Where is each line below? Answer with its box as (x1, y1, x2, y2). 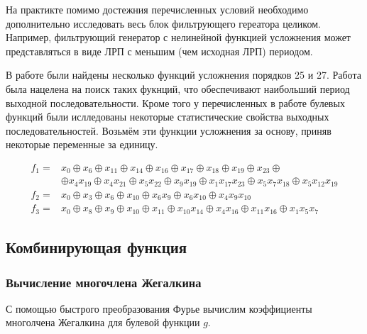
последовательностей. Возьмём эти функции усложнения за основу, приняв (6, 123, 332, 138)
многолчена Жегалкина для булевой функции (6, 315, 200, 330)
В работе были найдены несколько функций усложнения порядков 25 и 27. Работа (6, 67, 361, 82)
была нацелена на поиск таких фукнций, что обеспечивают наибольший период (6, 81, 350, 96)
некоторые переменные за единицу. (6, 137, 158, 152)
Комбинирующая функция (6, 236, 187, 258)
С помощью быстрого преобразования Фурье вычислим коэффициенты (6, 301, 312, 316)
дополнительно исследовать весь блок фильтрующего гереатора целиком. (6, 16, 321, 30)
